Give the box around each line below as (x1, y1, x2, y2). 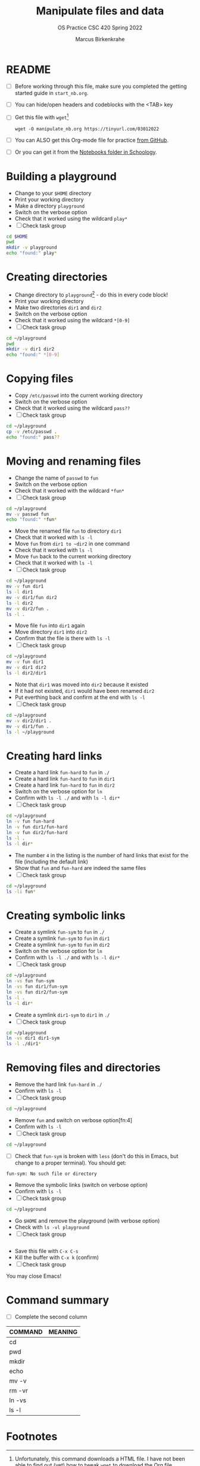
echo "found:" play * (6, 250, 58, 256)
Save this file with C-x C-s (14, 1247, 79, 1254)
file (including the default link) (14, 858, 88, 865)
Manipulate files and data (36, 4, 164, 18)
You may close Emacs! (6, 1272, 61, 1279)
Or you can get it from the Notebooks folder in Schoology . (14, 148, 157, 155)
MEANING (48, 1327, 78, 1336)
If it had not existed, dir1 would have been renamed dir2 (14, 687, 155, 694)
